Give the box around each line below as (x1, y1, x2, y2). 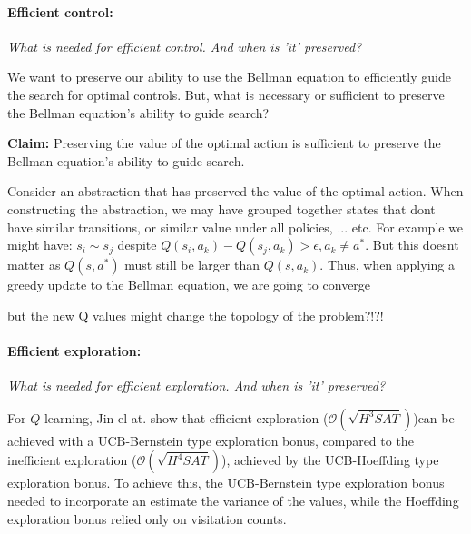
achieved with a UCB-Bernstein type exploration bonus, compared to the (7, 430, 414, 450)
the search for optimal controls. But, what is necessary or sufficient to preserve (7, 84, 445, 104)
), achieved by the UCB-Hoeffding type (221, 450, 439, 470)
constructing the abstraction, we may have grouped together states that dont (7, 199, 436, 218)
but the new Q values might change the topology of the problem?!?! (7, 305, 384, 324)
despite (117, 235, 157, 254)
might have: (7, 235, 73, 254)
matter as (7, 255, 61, 274)
